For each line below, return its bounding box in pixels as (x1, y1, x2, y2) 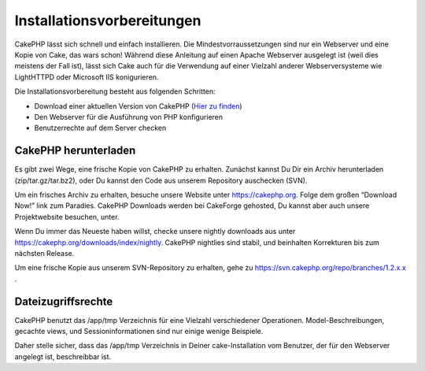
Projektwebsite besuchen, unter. (14, 212, 120, 221)
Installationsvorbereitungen (14, 12, 201, 29)
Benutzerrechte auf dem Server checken (34, 123, 167, 133)
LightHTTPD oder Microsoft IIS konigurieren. (14, 72, 159, 82)
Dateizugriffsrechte (14, 295, 113, 308)
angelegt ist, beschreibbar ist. (14, 351, 112, 362)
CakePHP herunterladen (14, 144, 136, 158)
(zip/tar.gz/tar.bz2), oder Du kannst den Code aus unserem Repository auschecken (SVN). (14, 176, 308, 185)
